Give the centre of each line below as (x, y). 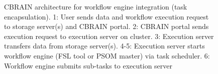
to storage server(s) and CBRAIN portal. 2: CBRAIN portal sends (106, 26)
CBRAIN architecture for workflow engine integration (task (96, 6)
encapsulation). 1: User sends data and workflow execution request (106, 16)
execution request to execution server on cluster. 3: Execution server (109, 36)
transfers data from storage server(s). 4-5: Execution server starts (104, 46)
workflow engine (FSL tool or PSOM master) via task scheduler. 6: (107, 55)
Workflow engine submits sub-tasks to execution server (88, 65)
